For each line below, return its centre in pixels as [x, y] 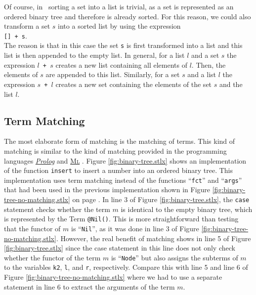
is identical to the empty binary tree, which [187, 209]
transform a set [27, 26]
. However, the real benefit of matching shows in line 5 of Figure [153, 238]
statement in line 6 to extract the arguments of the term [89, 286]
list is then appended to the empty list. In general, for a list [94, 55]
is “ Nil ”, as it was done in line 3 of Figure [135, 228]
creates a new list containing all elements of [121, 64]
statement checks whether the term [57, 209]
